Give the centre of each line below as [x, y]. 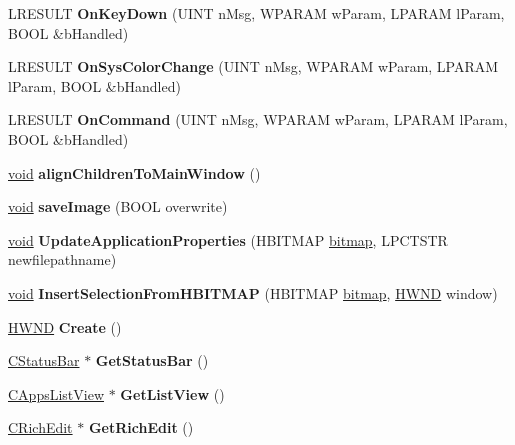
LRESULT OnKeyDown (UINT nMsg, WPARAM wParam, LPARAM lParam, [256, 13]
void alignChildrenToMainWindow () [134, 172]
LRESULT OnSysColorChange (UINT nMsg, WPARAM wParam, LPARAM [253, 66]
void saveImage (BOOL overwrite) [118, 206]
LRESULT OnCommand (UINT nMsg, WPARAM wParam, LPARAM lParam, [258, 119]
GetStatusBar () [152, 360]
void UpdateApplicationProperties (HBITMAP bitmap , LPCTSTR [228, 239]
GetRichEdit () [141, 427]
